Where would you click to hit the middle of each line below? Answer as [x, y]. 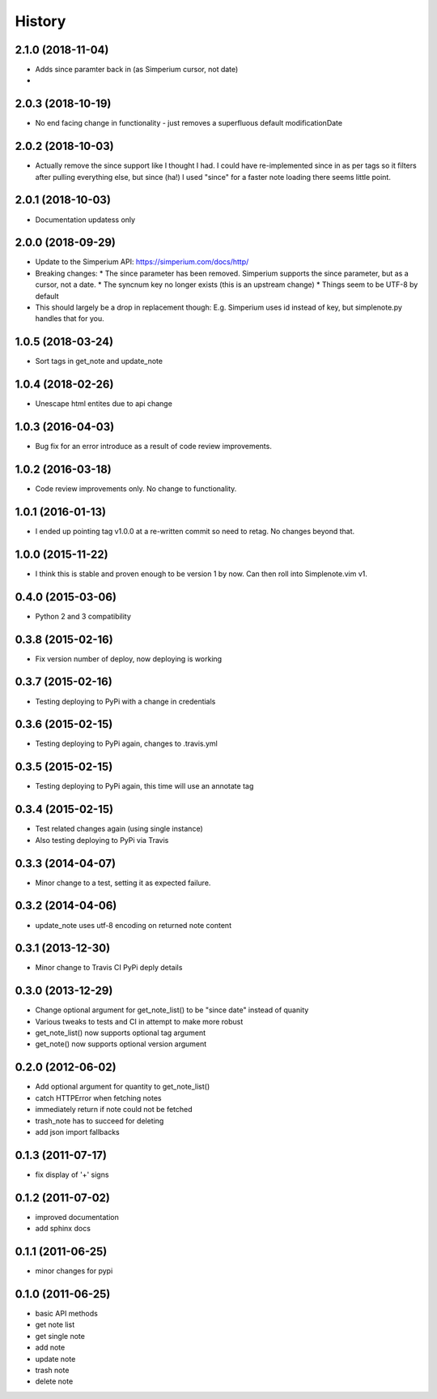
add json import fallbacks [78, 1132]
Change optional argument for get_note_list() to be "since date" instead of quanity [172, 1010]
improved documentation [77, 1217]
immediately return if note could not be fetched [114, 1110]
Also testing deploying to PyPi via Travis [102, 840]
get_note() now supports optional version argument [121, 1044]
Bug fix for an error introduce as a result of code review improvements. [154, 447]
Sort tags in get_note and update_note [99, 362]
